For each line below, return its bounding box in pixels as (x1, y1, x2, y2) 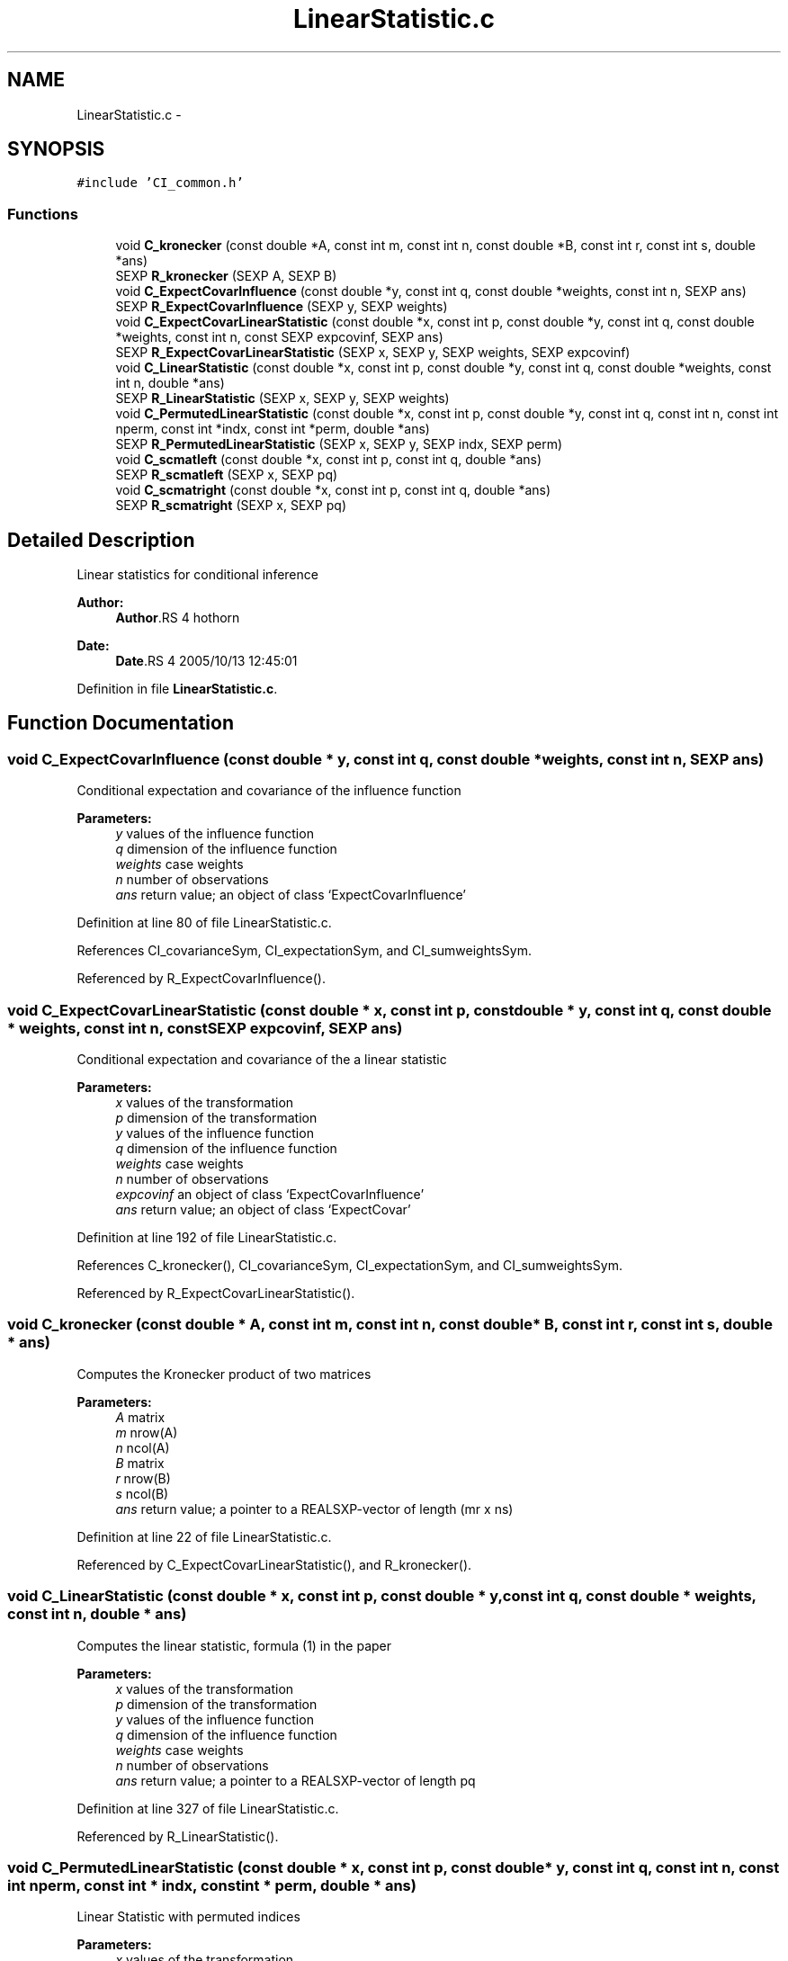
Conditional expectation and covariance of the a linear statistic (76, 1052, 447, 1067)
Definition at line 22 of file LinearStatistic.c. (76, 1528, 332, 1545)
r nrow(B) (115, 1470, 171, 1486)
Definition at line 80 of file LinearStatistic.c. (76, 915, 332, 931)
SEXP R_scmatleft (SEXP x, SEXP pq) (115, 467, 338, 483)
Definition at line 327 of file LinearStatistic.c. (76, 1800, 339, 1816)
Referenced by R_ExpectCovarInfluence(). (76, 971, 326, 987)
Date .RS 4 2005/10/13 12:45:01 (115, 653, 298, 669)
